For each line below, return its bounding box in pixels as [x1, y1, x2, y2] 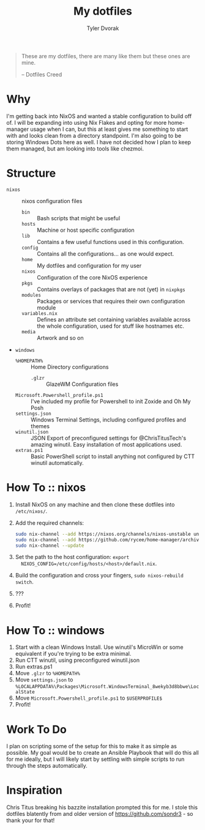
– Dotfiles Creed [21, 70, 62, 78]
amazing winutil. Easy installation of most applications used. [30, 440, 182, 448]
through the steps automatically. [6, 762, 88, 769]
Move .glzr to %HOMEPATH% [15, 670, 81, 677]
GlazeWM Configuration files [45, 380, 119, 388]
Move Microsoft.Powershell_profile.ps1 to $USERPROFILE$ [15, 694, 163, 702]
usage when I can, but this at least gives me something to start [30, 125, 188, 133]
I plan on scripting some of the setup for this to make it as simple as [6, 743, 177, 750]
